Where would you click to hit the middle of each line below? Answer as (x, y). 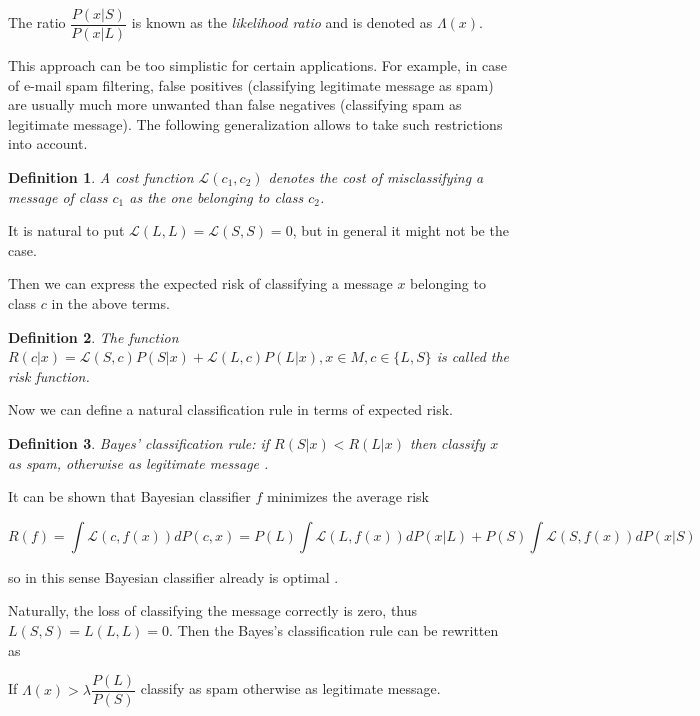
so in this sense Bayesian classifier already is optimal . (173, 576)
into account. (48, 143)
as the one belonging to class (216, 196)
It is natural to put (66, 230)
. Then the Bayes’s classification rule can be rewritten (334, 629)
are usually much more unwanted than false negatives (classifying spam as (235, 104)
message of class (58, 196)
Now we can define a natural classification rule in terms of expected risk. (230, 409)
